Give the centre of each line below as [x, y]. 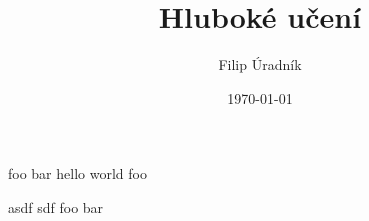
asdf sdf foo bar [56, 206]
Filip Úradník [260, 64]
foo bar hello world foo [77, 173]
